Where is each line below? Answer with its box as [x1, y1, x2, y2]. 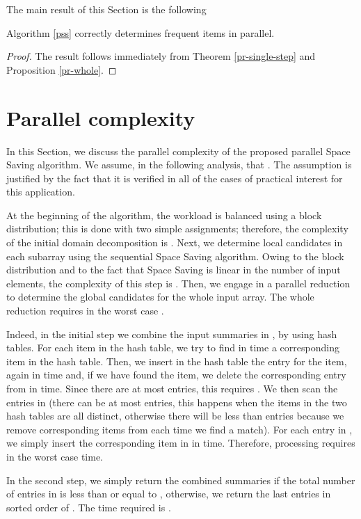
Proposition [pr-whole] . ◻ [6, 62, 117, 77]
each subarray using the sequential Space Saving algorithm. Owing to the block [6, 248, 344, 263]
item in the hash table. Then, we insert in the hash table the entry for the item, [6, 353, 347, 368]
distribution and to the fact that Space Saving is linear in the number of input [6, 262, 341, 277]
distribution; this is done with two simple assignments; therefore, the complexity [6, 221, 348, 236]
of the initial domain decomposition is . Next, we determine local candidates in [6, 235, 343, 250]
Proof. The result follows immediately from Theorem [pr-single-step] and [6, 49, 316, 63]
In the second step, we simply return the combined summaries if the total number [6, 472, 355, 487]
